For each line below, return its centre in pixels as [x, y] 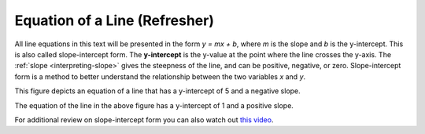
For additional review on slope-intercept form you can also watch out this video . [144, 120]
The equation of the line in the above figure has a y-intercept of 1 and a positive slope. [154, 105]
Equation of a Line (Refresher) [114, 20]
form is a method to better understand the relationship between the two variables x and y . [160, 76]
